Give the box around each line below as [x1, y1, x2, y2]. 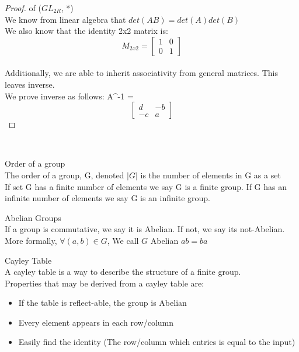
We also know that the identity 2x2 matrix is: [5, 25, 168, 37]
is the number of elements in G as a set [140, 168, 281, 181]
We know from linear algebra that [5, 13, 126, 25]
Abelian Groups [5, 211, 61, 223]
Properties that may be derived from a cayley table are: [5, 277, 204, 289]
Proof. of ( [5, 2, 41, 13]
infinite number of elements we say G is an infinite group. [5, 192, 210, 204]
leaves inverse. [5, 78, 55, 90]
